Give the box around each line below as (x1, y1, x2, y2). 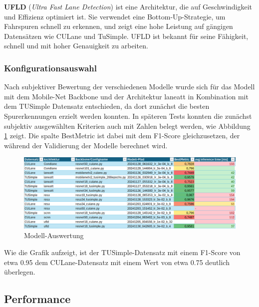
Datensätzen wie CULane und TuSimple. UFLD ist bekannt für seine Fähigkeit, (4, 30, 249, 41)
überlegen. (4, 267, 35, 277)
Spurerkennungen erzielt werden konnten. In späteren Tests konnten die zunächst (4, 110, 252, 121)
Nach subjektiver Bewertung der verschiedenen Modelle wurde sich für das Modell (4, 81, 255, 92)
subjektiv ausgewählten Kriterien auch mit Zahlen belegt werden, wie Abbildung (4, 120, 251, 131)
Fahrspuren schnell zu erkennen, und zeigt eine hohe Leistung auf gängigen (4, 21, 233, 31)
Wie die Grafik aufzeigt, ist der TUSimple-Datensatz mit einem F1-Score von (4, 247, 241, 257)
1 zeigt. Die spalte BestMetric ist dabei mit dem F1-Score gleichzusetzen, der (4, 130, 240, 141)
